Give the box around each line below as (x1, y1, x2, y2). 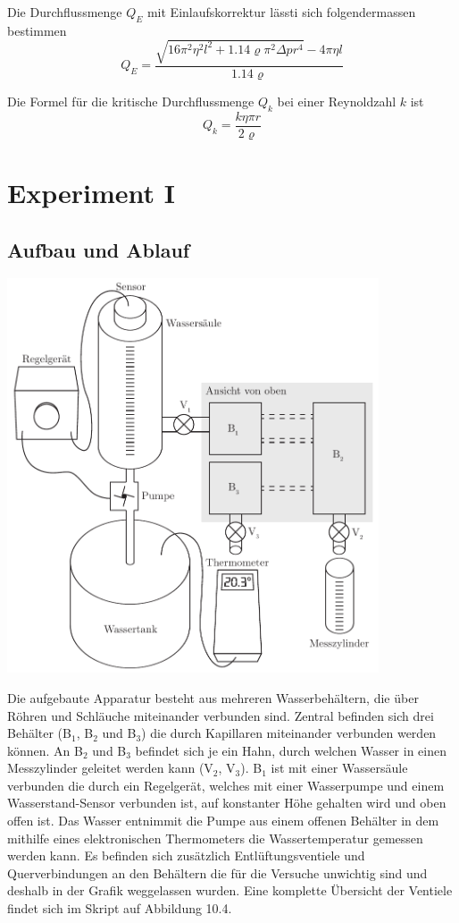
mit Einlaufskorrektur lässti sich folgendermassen (146, 3, 416, 21)
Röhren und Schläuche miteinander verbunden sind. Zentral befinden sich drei (7, 706, 434, 724)
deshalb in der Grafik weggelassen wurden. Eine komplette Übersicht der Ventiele (7, 881, 453, 900)
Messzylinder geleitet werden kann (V (7, 758, 213, 777)
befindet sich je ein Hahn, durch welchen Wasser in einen (135, 741, 446, 759)
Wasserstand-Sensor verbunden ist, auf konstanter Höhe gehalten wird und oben (7, 793, 446, 812)
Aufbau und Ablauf (7, 235, 190, 263)
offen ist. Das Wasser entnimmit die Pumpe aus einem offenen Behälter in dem (7, 811, 439, 830)
